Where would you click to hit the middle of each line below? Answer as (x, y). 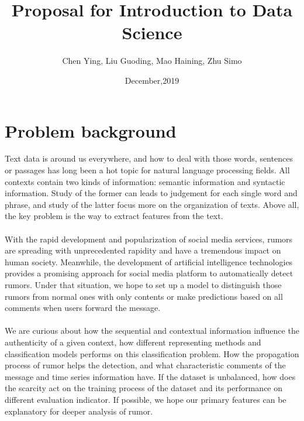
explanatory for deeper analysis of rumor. (79, 411)
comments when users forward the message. (83, 308)
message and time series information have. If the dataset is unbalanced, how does (150, 376)
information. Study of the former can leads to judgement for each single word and (151, 193)
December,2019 (152, 80)
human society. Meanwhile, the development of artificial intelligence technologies (149, 261)
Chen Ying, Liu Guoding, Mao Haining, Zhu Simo (152, 61)
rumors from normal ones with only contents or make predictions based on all (144, 296)
